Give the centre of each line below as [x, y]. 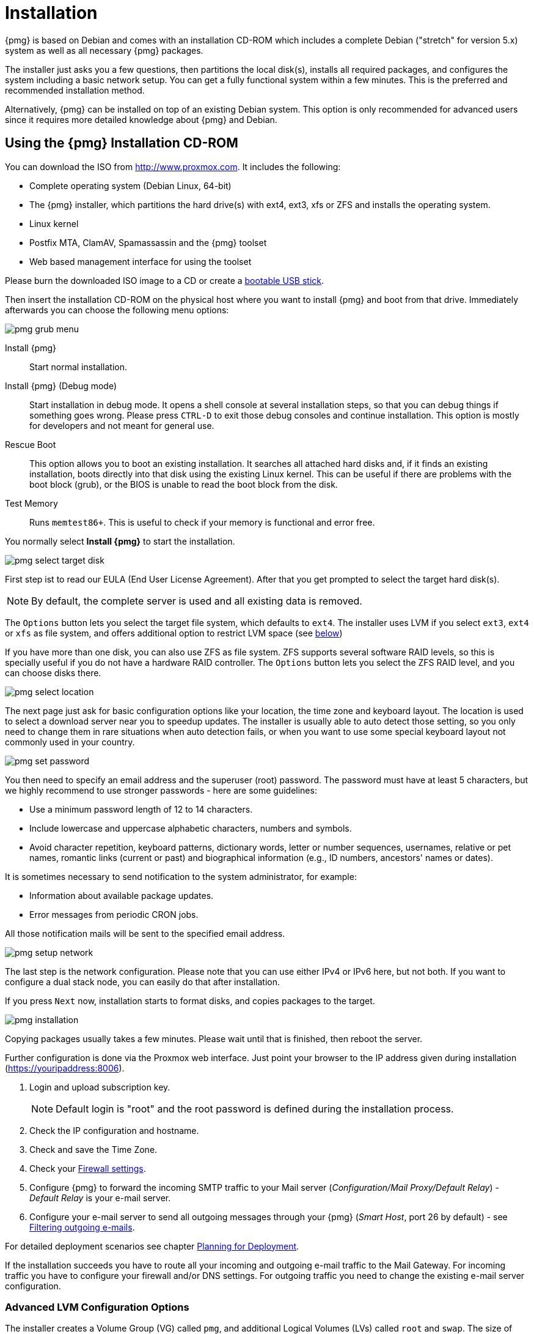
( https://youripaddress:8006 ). [65, 1068]
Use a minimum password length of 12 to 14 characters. [141, 809]
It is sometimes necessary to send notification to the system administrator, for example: [181, 876]
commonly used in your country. [70, 742]
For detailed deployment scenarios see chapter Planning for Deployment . [152, 1246]
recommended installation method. [75, 90]
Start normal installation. [78, 367]
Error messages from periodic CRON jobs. [114, 914]
